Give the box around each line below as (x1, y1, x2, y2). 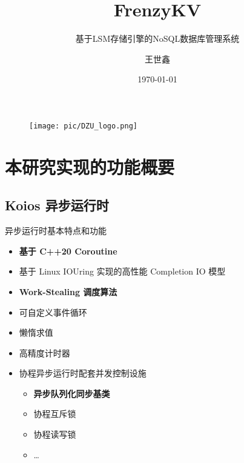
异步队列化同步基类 (33, 387, 110, 399)
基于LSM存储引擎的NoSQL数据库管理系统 (75, 32, 240, 45)
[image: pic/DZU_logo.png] (29, 121, 137, 130)
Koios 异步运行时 (5, 196, 109, 215)
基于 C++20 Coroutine (19, 244, 117, 257)
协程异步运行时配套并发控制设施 (19, 367, 147, 379)
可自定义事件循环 (19, 305, 87, 318)
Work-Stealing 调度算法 (19, 285, 117, 298)
